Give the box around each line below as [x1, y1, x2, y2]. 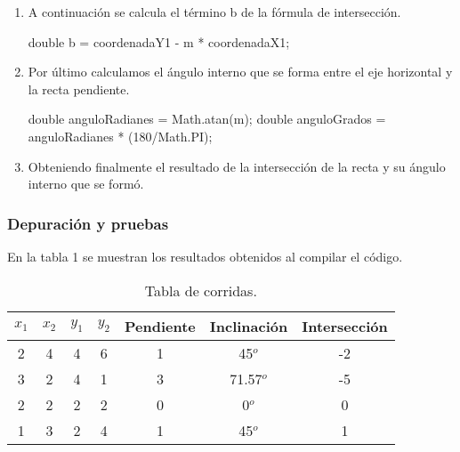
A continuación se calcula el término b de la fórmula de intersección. [28, 3, 401, 20]
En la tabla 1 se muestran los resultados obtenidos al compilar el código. [7, 246, 403, 265]
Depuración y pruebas [7, 212, 169, 234]
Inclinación [209, 315, 288, 336]
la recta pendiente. [28, 79, 130, 98]
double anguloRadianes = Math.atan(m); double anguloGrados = [28, 109, 386, 128]
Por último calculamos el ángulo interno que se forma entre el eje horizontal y [28, 62, 453, 81]
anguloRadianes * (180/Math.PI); [28, 126, 213, 145]
